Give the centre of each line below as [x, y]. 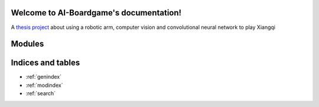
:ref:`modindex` [44, 85]
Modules [27, 44]
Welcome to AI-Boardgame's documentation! [96, 13]
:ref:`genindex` [44, 77]
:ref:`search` [41, 93]
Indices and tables [45, 63]
